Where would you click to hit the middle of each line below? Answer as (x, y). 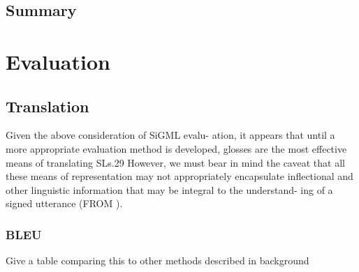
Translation (47, 106)
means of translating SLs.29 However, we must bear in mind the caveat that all (175, 162)
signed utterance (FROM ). (64, 203)
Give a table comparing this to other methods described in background (157, 260)
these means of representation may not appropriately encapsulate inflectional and (179, 176)
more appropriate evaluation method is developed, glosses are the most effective (176, 148)
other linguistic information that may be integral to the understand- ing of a (169, 189)
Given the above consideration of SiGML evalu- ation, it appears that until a (170, 135)
